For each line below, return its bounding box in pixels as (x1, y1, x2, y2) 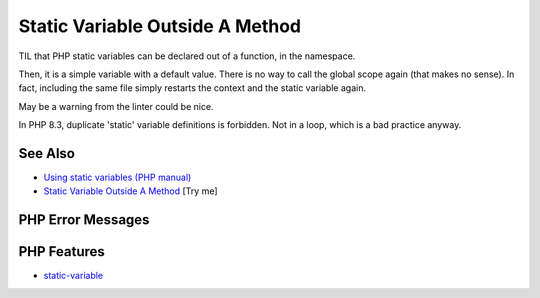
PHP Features (18, 243, 105, 260)
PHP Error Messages (18, 211, 150, 229)
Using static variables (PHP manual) (43, 171, 192, 184)
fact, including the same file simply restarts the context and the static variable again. (18, 82, 367, 94)
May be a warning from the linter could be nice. (18, 100, 214, 112)
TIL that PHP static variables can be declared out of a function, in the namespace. (18, 50, 356, 62)
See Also (18, 145, 75, 162)
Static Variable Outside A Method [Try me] (43, 185, 219, 197)
